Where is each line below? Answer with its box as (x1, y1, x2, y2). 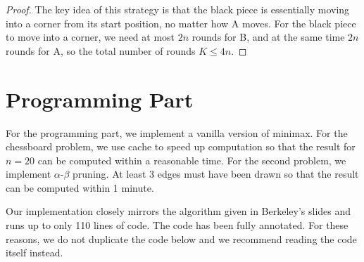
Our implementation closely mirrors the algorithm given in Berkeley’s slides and (6, 204, 351, 218)
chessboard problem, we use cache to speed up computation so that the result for (6, 139, 356, 154)
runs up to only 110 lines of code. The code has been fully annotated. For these (6, 218, 349, 232)
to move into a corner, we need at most (6, 30, 175, 44)
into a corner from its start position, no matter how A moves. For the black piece (6, 15, 356, 30)
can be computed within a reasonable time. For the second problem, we (37, 152, 346, 167)
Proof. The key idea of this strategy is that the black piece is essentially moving (6, 2, 350, 16)
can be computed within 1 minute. (6, 180, 154, 195)
